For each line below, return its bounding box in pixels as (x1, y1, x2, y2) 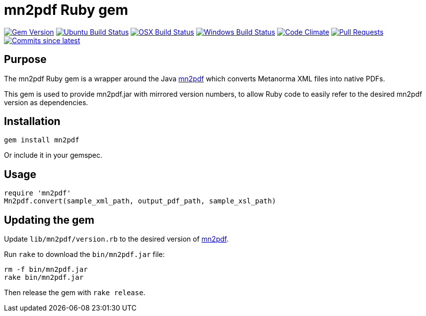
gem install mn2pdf (4, 136, 79, 144)
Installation (4, 115, 61, 128)
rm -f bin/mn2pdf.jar (4, 265, 88, 274)
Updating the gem (4, 213, 94, 226)
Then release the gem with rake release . (4, 288, 145, 297)
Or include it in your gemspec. (4, 151, 103, 160)
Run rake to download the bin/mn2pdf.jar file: (4, 250, 165, 259)
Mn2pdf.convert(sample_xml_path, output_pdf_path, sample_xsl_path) (4, 197, 276, 205)
